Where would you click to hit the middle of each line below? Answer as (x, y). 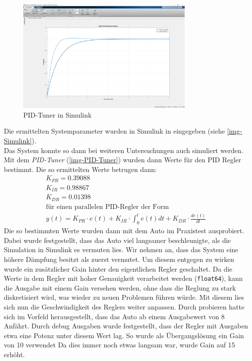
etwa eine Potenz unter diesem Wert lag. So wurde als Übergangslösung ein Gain (124, 335)
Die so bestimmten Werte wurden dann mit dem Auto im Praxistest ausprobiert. (124, 231)
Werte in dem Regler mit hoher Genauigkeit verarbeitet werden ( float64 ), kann (123, 278)
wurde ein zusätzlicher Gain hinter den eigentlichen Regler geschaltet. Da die (118, 268)
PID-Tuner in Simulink (57, 114)
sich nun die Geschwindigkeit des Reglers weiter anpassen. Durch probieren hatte (124, 306)
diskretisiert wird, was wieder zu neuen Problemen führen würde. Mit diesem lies (124, 297)
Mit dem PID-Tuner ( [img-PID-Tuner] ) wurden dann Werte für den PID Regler (123, 160)
